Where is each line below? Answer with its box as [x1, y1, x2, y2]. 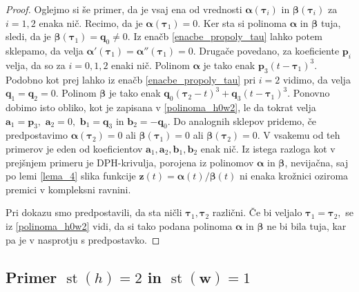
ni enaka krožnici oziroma [239, 168, 349, 183]
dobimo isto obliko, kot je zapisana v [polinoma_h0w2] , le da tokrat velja [6, 99, 316, 114]
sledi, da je [6, 29, 51, 43]
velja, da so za [6, 57, 66, 72]
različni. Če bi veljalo [212, 205, 302, 220]
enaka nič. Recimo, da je [39, 15, 143, 30]
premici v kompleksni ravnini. [6, 182, 131, 196]
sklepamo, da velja [6, 43, 84, 57]
